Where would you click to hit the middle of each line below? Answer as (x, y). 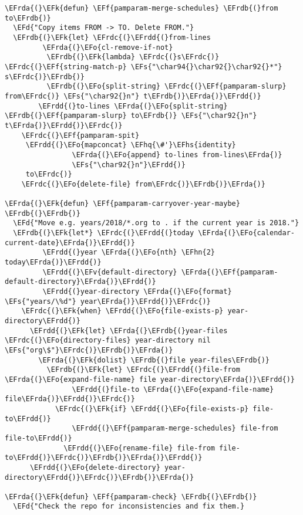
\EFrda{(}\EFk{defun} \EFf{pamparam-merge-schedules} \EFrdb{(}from (142, 8)
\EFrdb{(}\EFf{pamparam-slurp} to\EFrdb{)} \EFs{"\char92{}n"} (131, 116)
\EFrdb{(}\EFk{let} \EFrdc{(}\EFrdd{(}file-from (143, 370)
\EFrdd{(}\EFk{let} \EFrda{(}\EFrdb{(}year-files (129, 331)
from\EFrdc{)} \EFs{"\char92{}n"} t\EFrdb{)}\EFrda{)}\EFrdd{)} (133, 96)
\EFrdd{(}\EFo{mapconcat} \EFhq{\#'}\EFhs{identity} (131, 145)
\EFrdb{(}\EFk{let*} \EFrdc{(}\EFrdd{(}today (104, 233)
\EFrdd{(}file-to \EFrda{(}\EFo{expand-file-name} (173, 389)
